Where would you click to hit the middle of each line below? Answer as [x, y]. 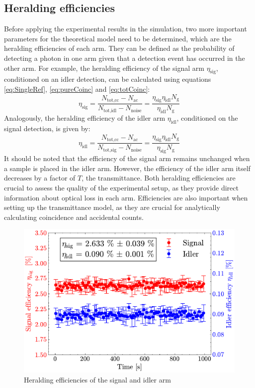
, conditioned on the [207, 118]
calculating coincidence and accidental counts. [74, 217]
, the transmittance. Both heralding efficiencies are [159, 178]
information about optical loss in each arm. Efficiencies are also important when [126, 197]
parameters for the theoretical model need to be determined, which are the [118, 38]
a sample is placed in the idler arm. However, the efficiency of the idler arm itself [127, 168]
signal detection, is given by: [47, 128]
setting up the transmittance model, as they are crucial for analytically [112, 207]
